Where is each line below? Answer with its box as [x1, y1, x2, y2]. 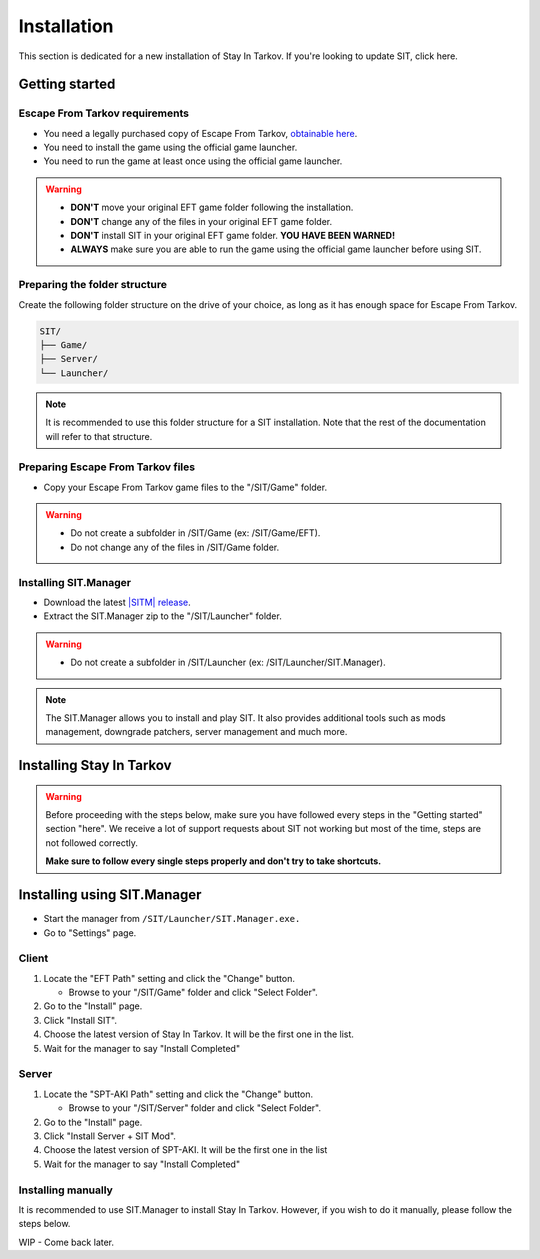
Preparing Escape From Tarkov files [18, 460, 195, 474]
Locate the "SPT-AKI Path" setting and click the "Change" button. [43, 1088, 314, 1100]
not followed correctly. [45, 836, 139, 849]
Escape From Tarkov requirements [18, 106, 190, 120]
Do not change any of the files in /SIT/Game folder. [70, 541, 280, 553]
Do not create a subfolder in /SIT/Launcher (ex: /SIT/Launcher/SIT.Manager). [70, 656, 386, 669]
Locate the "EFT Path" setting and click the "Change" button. [43, 972, 295, 984]
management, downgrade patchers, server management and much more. [45, 726, 348, 738]
